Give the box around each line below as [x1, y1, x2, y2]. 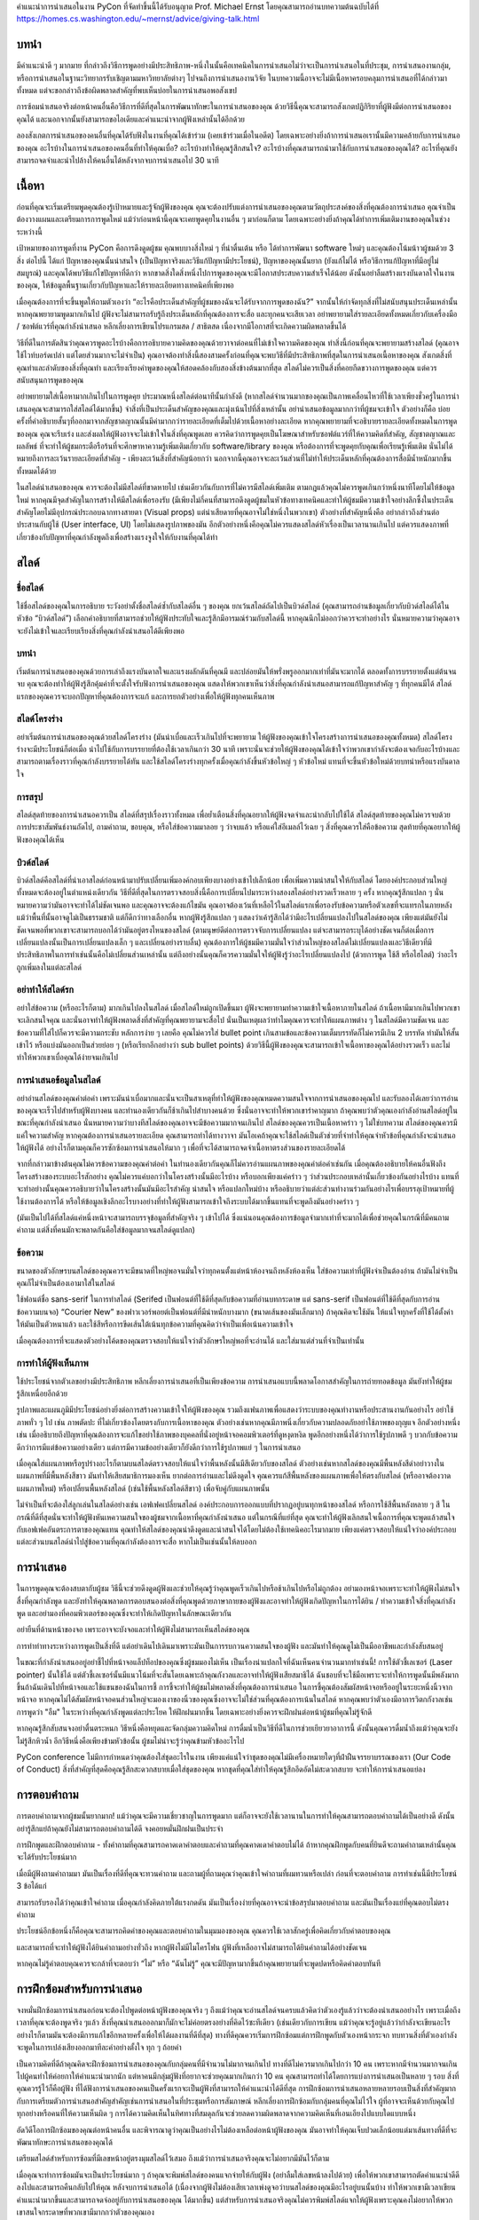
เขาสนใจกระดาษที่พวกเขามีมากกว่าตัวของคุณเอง [16, 2207, 155, 2217]
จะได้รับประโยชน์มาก [16, 1851, 77, 1862]
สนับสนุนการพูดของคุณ [16, 375, 84, 385]
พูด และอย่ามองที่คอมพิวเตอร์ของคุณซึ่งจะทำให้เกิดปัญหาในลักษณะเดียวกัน [16, 1608, 232, 1619]
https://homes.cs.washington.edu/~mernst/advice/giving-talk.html [16, 13, 260, 24]
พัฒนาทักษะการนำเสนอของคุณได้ [16, 2137, 113, 2147]
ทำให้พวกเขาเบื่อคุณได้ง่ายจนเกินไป [16, 1052, 119, 1063]
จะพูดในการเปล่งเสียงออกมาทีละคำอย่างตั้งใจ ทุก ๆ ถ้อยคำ [16, 2042, 182, 2053]
